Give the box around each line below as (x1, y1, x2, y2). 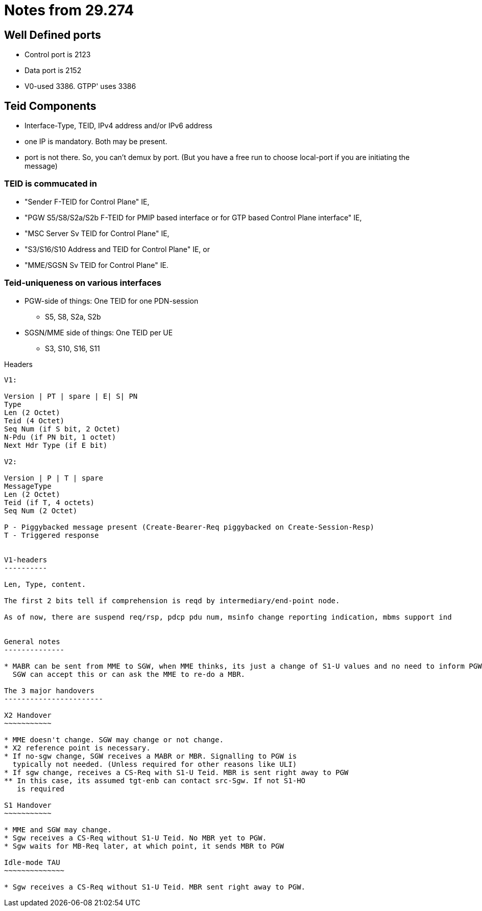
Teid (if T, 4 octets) (4, 498, 95, 507)
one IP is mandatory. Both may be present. (25, 137, 167, 146)
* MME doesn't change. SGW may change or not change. (4, 735, 224, 744)
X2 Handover (4, 711, 52, 719)
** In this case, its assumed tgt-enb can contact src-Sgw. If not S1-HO (4, 776, 306, 785)
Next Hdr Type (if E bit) (4, 441, 108, 449)
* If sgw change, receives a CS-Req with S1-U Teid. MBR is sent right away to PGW (4, 768, 349, 777)
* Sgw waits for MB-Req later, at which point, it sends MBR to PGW (4, 841, 284, 850)
